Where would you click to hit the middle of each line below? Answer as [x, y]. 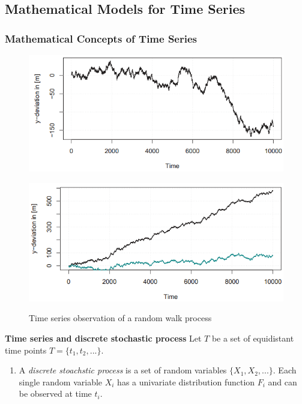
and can [282, 381]
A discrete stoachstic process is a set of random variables [123, 370]
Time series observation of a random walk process [120, 318]
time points [26, 350]
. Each [285, 370]
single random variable [61, 381]
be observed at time [55, 393]
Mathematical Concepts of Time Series [101, 38]
